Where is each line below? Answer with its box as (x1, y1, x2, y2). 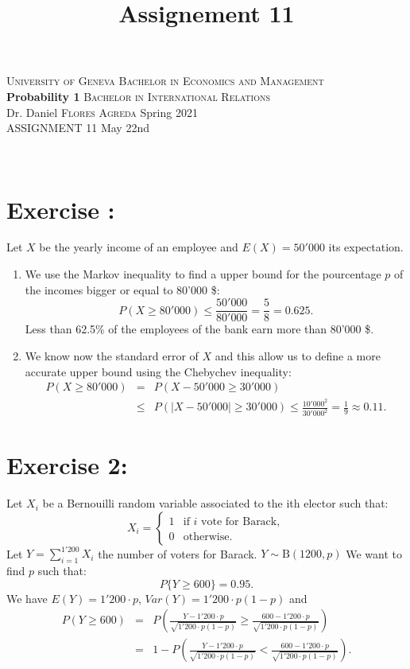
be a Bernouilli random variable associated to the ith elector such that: (42, 495, 389, 511)
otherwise (183, 531, 230, 543)
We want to (346, 545, 402, 562)
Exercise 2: (6, 449, 128, 481)
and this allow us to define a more (215, 347, 381, 364)
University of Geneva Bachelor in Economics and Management (6, 72, 324, 89)
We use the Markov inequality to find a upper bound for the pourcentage (25, 266, 381, 282)
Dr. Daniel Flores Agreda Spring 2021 (6, 103, 198, 120)
